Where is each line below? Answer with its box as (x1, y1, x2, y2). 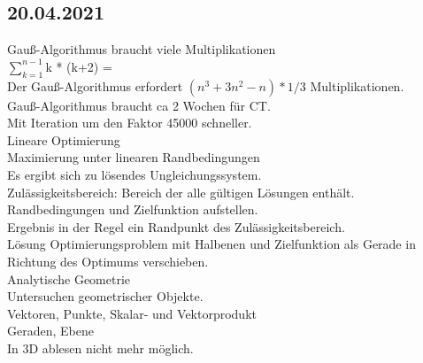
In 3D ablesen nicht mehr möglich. (7, 338, 194, 357)
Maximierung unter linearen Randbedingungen (7, 148, 260, 166)
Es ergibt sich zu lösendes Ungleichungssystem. (7, 165, 262, 183)
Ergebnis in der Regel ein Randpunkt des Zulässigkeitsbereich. (7, 217, 345, 236)
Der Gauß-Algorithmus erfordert (7, 76, 183, 95)
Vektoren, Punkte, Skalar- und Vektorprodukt (7, 304, 257, 322)
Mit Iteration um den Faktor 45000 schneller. (7, 113, 252, 132)
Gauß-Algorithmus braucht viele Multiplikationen (7, 40, 276, 58)
